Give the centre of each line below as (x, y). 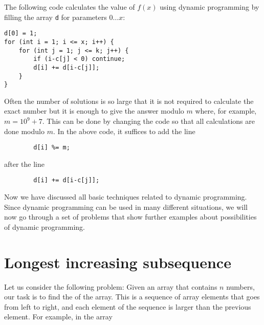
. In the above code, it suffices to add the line (124, 131)
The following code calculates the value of (70, 7)
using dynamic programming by (210, 7)
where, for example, (226, 111)
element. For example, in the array (58, 317)
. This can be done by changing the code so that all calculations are (148, 121)
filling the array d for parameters (56, 17)
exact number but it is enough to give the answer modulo (94, 111)
